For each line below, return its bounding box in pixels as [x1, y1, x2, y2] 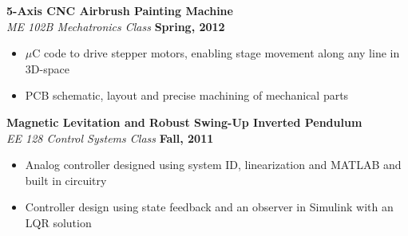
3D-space [25, 60, 69, 77]
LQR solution [25, 214, 92, 230]
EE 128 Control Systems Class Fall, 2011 [6, 129, 214, 146]
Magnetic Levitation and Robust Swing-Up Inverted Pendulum [6, 113, 362, 130]
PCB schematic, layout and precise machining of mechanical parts [25, 87, 349, 104]
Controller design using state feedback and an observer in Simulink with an [25, 199, 394, 215]
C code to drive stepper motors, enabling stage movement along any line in [32, 45, 400, 61]
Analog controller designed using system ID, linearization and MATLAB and [25, 156, 402, 173]
